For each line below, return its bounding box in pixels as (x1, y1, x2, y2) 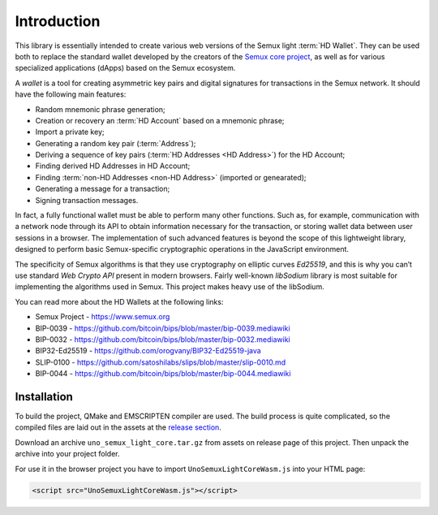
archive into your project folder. (15, 449, 120, 459)
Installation (15, 390, 73, 404)
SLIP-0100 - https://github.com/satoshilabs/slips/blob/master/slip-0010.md (35, 357, 286, 367)
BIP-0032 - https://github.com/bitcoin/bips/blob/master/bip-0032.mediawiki (35, 334, 291, 344)
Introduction (15, 12, 101, 30)
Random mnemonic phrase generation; (35, 104, 165, 114)
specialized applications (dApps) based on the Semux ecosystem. (15, 63, 236, 73)
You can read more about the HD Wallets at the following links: (15, 296, 224, 306)
